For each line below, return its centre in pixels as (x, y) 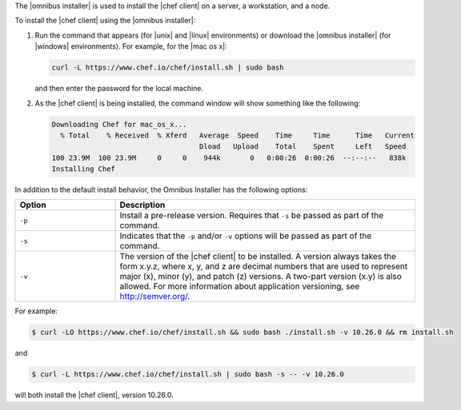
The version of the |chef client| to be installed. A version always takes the (258, 257)
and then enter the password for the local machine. (119, 89)
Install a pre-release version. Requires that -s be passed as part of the (252, 216)
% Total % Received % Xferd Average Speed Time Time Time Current (238, 135)
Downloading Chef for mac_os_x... (119, 124)
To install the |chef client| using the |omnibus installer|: (105, 21)
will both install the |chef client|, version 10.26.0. (94, 395)
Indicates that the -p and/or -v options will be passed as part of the (246, 236)
